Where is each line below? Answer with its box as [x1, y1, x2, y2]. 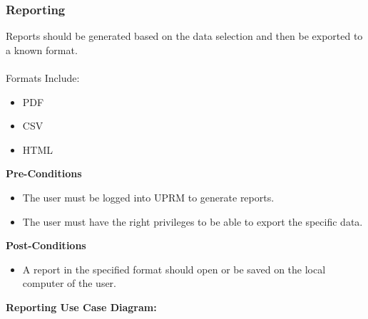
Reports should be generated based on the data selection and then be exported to [6, 28, 363, 43]
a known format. [6, 42, 78, 57]
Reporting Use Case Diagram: [6, 299, 157, 314]
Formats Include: [6, 70, 80, 85]
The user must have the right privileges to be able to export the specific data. [22, 214, 363, 229]
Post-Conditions [6, 238, 86, 253]
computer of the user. [22, 276, 117, 291]
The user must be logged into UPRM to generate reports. [22, 189, 275, 204]
